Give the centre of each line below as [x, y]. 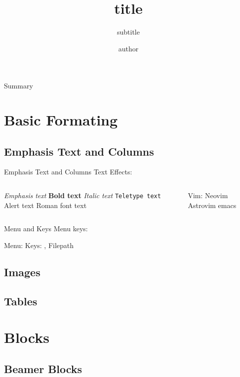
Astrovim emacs [212, 205]
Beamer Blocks [43, 368]
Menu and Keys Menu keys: [46, 229]
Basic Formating [61, 120]
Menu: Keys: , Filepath [39, 245]
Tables [21, 301]
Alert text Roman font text [45, 205]
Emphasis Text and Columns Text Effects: [68, 172]
